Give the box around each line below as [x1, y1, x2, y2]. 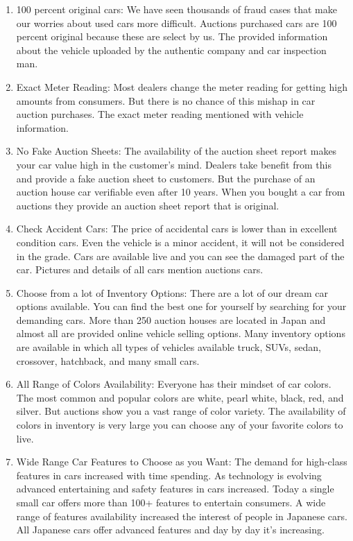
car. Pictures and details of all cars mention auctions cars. [16, 262, 264, 277]
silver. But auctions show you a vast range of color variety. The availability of [16, 404, 346, 418]
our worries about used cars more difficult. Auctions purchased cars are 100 [16, 15, 337, 30]
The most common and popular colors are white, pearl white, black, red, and [16, 390, 344, 404]
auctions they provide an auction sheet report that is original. [16, 198, 279, 212]
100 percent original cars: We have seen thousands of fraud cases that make [16, 2, 337, 16]
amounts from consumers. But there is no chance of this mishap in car [16, 93, 316, 108]
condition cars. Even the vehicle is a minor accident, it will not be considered [16, 234, 345, 249]
